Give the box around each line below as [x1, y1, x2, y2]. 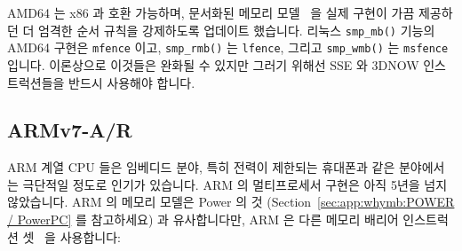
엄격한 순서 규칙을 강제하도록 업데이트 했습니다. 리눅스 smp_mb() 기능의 [38, 20, 435, 39]
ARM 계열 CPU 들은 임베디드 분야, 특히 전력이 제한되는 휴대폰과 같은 [7, 158, 395, 176]
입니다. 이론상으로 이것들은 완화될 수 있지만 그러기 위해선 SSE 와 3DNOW [7, 55, 419, 74]
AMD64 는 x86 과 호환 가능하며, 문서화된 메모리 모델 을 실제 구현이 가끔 [7, 4, 415, 21]
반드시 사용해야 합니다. [68, 73, 195, 91]
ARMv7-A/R [7, 116, 132, 144]
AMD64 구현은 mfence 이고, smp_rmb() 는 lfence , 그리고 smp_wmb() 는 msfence [7, 38, 449, 57]
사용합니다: [60, 227, 121, 246]
